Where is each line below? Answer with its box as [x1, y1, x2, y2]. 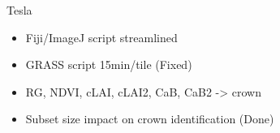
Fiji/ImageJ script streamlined [25, 28, 178, 45]
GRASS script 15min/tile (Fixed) [25, 56, 192, 73]
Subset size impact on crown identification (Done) [25, 110, 274, 127]
